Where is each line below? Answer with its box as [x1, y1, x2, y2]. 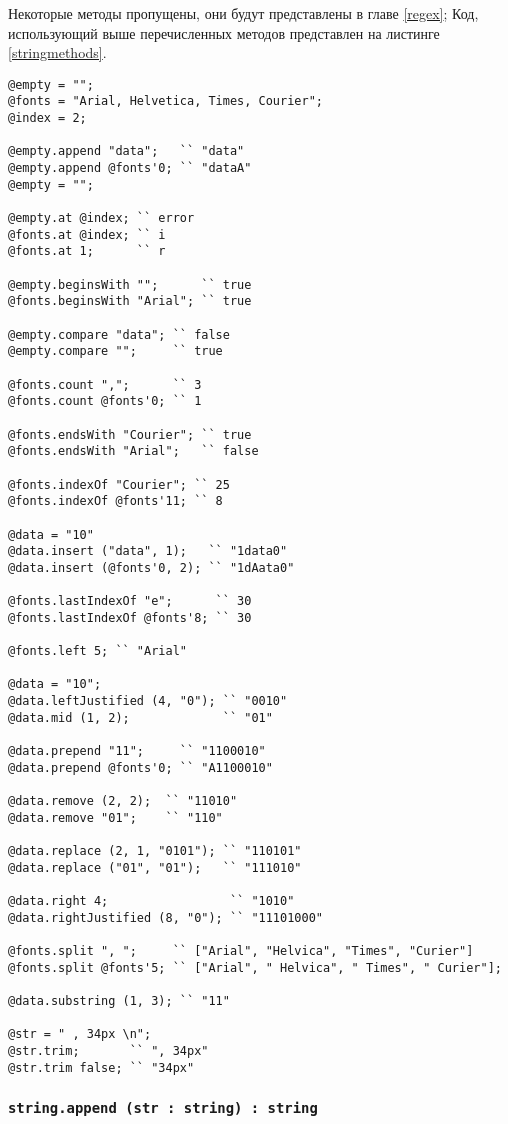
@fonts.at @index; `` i [8, 227, 166, 242]
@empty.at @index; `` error [8, 211, 195, 226]
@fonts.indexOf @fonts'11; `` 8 [8, 494, 223, 509]
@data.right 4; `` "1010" [8, 893, 295, 908]
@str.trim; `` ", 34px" [8, 1043, 209, 1058]
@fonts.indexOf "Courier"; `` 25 [8, 477, 230, 492]
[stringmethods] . [8, 42, 107, 63]
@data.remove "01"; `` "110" [8, 810, 223, 825]
